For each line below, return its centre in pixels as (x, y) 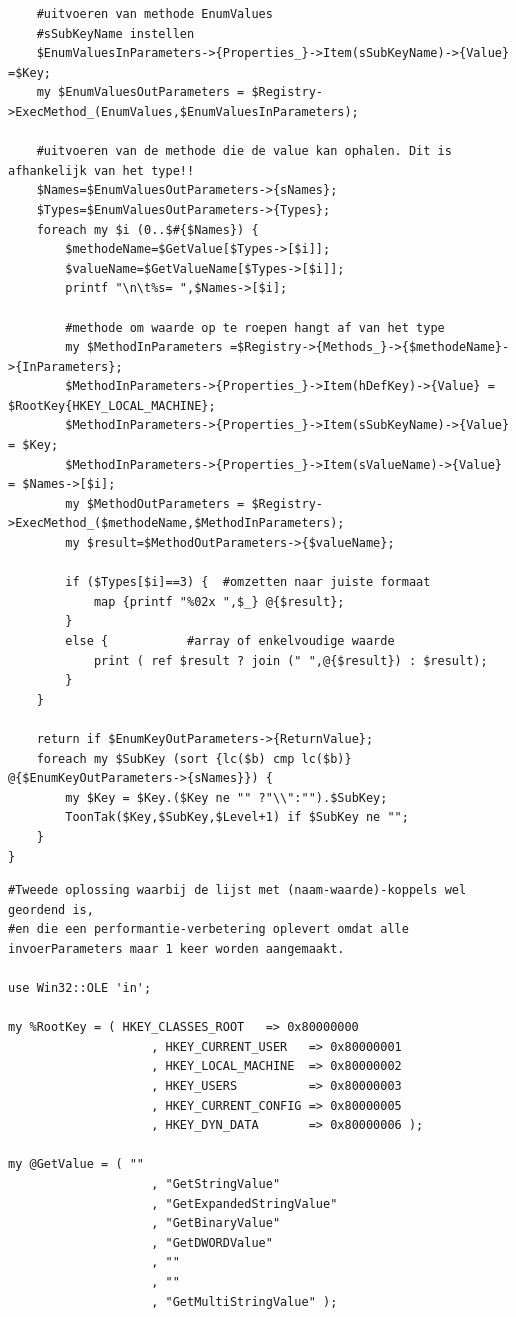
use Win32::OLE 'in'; (80, 988)
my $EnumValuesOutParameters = (140, 92)
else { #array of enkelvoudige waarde (230, 641)
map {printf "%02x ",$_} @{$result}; (219, 601)
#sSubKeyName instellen (115, 33)
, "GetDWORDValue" (212, 1242)
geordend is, (51, 909)
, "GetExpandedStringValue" (244, 1203)
